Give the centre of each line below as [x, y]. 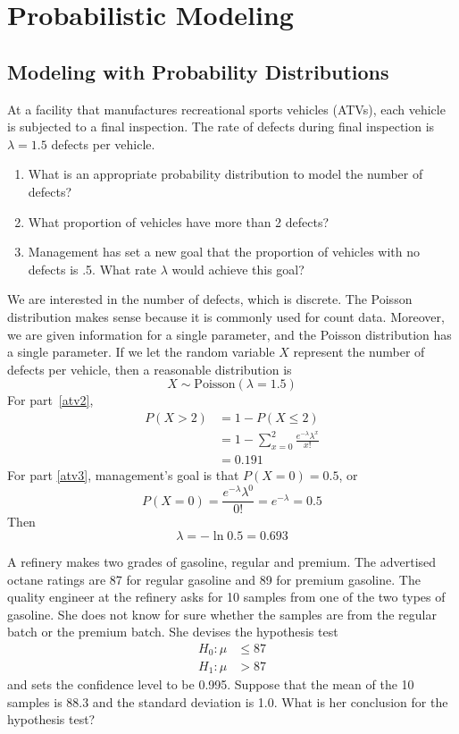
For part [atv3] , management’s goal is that [123, 475]
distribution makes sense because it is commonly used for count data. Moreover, [226, 316]
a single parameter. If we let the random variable [141, 352]
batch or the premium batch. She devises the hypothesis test [173, 632]
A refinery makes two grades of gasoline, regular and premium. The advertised [222, 562]
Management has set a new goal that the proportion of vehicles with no [224, 252]
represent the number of [359, 352]
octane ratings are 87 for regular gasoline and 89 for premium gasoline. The [214, 579]
